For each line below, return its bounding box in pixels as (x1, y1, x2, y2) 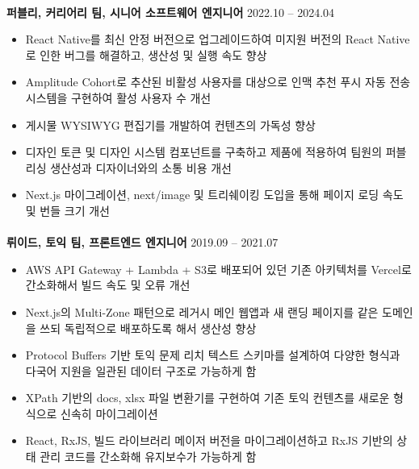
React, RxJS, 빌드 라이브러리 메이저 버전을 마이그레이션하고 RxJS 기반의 (25, 432, 393, 449)
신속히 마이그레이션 (61, 405, 158, 421)
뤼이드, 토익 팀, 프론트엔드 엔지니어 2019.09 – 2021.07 (6, 234, 279, 251)
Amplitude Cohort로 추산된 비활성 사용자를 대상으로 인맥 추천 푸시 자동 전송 (25, 73, 411, 90)
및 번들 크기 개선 (25, 201, 110, 218)
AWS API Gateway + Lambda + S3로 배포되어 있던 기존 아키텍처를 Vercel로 (25, 260, 412, 277)
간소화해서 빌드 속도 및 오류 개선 (25, 276, 191, 293)
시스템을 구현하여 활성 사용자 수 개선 (25, 89, 212, 106)
